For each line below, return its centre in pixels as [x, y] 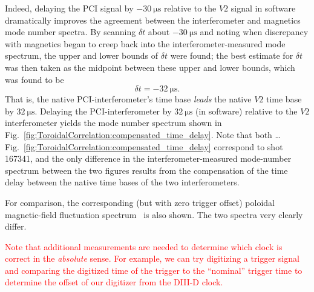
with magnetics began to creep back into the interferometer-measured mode [145, 43]
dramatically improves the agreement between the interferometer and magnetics [153, 20]
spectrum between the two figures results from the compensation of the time [146, 170]
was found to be [34, 79]
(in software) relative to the [246, 111]
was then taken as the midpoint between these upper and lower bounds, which [150, 67]
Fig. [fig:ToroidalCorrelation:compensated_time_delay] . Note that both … [143, 134]
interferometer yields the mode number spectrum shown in [113, 123]
